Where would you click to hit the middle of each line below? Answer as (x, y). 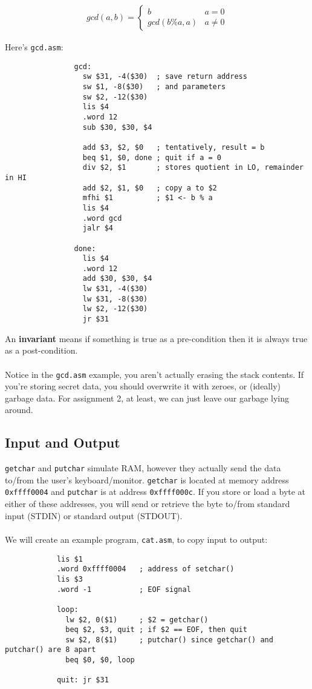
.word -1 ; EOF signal (124, 589)
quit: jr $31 (83, 680)
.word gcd (102, 218)
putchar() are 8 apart (50, 650)
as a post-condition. (41, 350)
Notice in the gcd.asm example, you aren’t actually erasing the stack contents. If (154, 374)
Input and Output (63, 442)
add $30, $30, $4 (117, 279)
